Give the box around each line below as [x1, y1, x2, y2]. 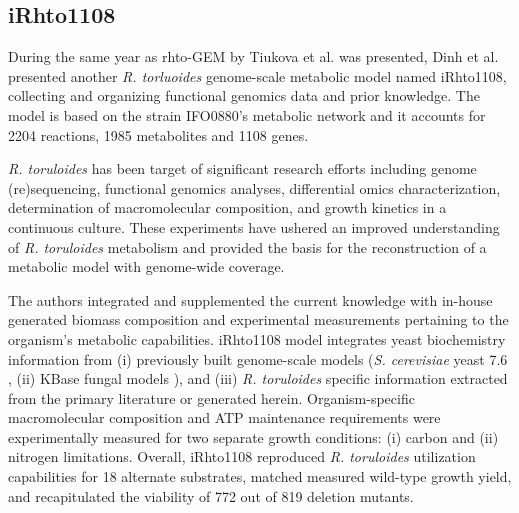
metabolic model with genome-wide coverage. [8, 256, 285, 277]
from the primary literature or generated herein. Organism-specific [8, 387, 415, 408]
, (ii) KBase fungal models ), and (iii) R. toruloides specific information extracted [8, 368, 508, 389]
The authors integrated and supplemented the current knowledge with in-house [8, 289, 493, 310]
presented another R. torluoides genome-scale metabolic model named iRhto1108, [8, 65, 507, 86]
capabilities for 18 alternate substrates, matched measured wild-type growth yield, [8, 466, 512, 487]
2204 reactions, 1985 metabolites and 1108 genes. [8, 124, 309, 145]
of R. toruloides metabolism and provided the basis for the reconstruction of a [8, 236, 487, 257]
